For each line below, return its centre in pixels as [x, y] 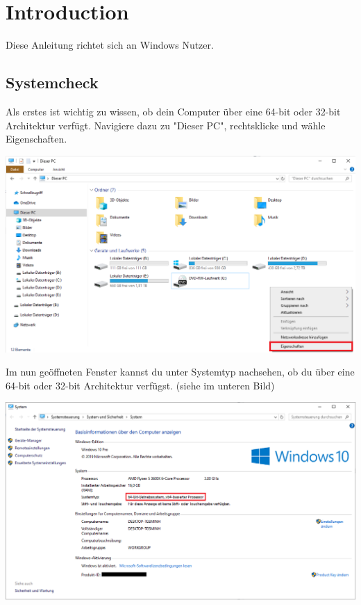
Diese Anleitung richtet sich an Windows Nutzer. [110, 45]
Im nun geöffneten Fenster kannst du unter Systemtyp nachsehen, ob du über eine [180, 372]
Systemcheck [52, 82]
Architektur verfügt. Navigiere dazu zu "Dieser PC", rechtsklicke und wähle [166, 125]
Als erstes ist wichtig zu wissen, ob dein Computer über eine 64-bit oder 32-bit [173, 111]
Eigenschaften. [36, 139]
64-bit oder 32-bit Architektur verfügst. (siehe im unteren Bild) [140, 385]
